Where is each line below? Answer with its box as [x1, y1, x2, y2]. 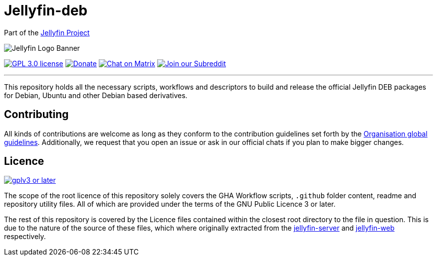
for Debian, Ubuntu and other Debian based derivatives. [4, 91, 188, 100]
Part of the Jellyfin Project [4, 28, 90, 37]
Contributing [4, 108, 69, 121]
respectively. [4, 232, 46, 241]
